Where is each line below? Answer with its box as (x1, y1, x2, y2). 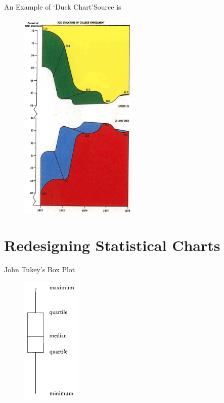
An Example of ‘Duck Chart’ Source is (4, 2, 121, 12)
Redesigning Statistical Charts (4, 235, 220, 256)
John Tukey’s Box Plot (4, 264, 75, 275)
